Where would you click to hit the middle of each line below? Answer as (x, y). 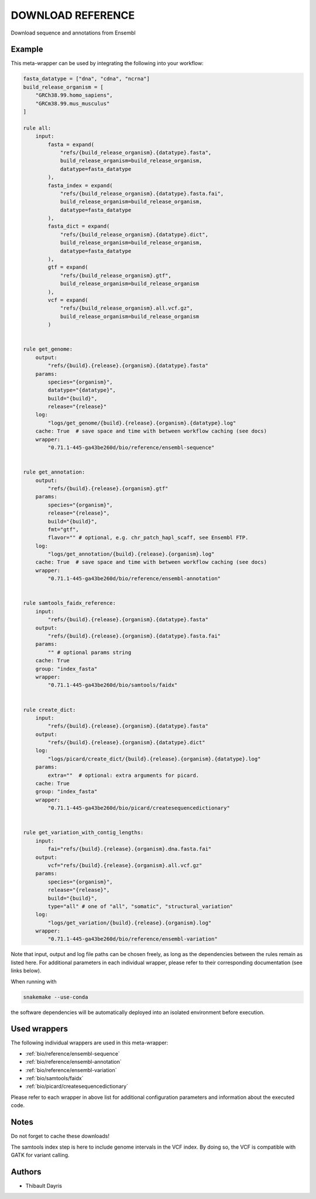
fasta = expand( (71, 144)
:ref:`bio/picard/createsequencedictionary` (77, 1087)
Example (27, 49)
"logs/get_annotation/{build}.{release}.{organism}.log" (131, 554)
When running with (34, 981)
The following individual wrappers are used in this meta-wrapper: (90, 1043)
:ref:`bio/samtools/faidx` (54, 1078)
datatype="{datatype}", (82, 390)
